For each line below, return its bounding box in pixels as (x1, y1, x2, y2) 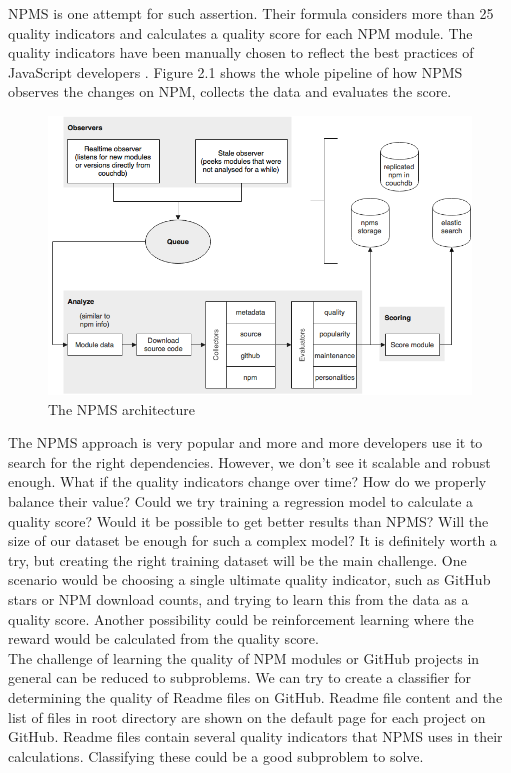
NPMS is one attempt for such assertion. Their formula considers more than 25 (8, 3, 494, 23)
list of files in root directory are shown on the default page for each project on (8, 706, 486, 727)
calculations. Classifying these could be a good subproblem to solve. (8, 745, 424, 766)
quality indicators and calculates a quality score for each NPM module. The (8, 22, 473, 43)
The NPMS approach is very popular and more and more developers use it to (8, 432, 483, 453)
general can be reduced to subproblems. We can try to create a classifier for (8, 667, 471, 688)
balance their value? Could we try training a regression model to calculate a (8, 490, 474, 511)
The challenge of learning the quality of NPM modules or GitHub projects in (8, 647, 480, 668)
